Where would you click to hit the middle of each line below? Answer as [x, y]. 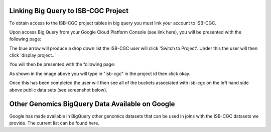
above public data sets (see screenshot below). [58, 89]
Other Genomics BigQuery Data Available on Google [92, 104]
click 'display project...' [33, 55]
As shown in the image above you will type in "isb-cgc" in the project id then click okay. [100, 73]
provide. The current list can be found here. [54, 123]
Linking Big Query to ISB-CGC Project [69, 11]
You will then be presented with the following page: [62, 64]
